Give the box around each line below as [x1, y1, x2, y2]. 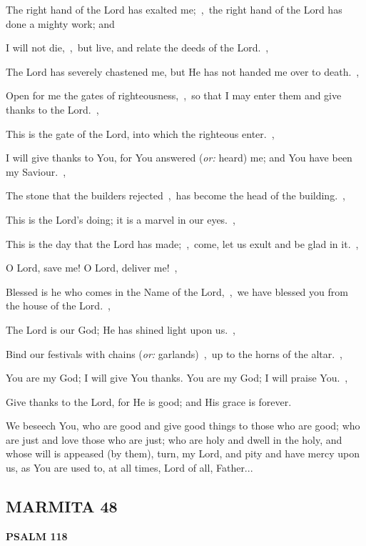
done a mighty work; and [6, 16, 115, 31]
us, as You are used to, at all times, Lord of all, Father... [6, 460, 253, 475]
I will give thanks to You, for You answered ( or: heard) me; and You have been [6, 150, 352, 165]
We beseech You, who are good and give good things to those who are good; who [6, 418, 360, 433]
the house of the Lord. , [6, 298, 111, 313]
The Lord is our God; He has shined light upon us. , [6, 322, 235, 337]
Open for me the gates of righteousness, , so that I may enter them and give [6, 88, 342, 103]
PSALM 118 [6, 528, 68, 543]
